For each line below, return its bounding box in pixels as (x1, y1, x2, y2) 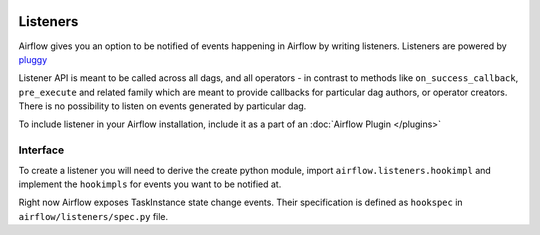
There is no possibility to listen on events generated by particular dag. (18, 100, 307, 112)
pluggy (18, 53, 48, 65)
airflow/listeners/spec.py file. (18, 210, 169, 222)
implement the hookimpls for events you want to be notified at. (18, 178, 282, 190)
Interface (18, 143, 65, 157)
